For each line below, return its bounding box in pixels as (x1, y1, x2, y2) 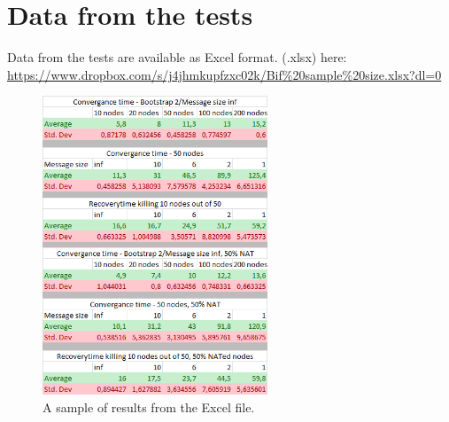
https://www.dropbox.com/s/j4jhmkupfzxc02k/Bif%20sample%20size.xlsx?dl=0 (7, 65, 442, 83)
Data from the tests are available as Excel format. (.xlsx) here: (7, 48, 347, 66)
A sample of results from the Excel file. (43, 398, 255, 417)
